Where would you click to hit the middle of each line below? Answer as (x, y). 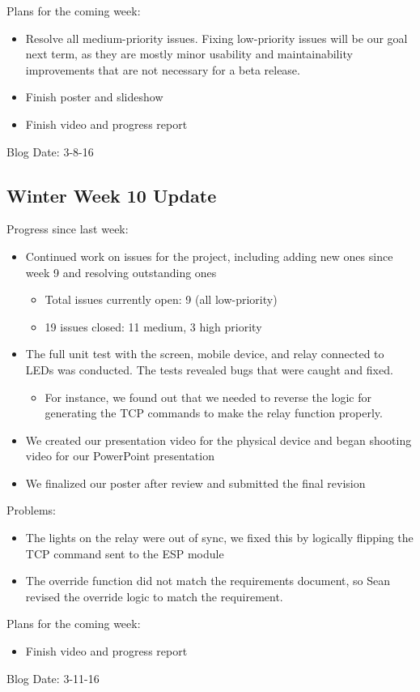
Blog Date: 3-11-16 (53, 678)
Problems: (31, 510)
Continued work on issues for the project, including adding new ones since (209, 256)
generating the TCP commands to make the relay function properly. (214, 413)
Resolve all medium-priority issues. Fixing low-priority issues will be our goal (216, 38)
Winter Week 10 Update (112, 195)
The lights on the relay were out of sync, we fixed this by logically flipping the (219, 538)
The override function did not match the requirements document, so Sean (208, 581)
